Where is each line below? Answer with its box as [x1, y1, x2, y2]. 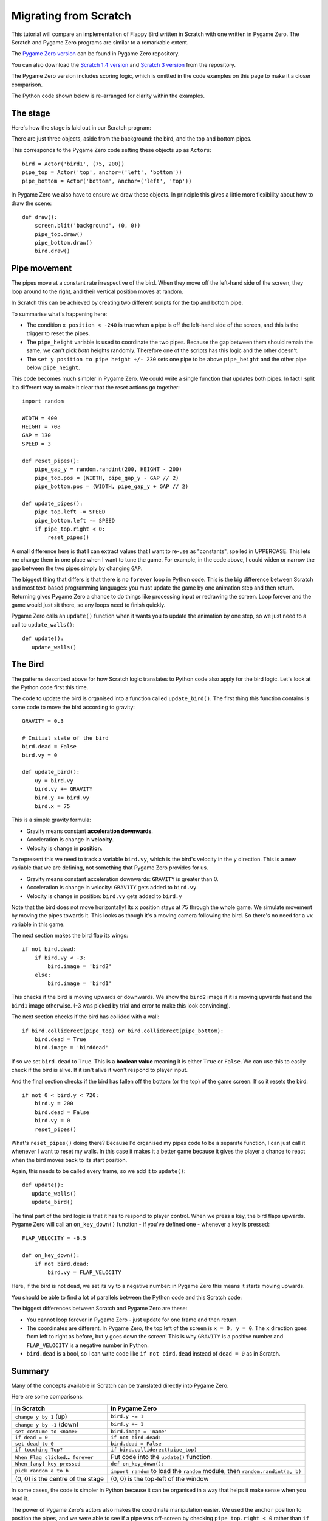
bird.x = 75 [34, 803, 70, 809]
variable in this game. [11, 921, 65, 928]
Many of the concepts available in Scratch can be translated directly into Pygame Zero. [11, 1382, 229, 1389]
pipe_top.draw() [34, 231, 83, 237]
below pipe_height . [26, 364, 80, 371]
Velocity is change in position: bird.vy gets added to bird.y [26, 892, 182, 900]
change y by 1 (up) [15, 1412, 67, 1421]
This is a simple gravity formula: [11, 816, 91, 824]
